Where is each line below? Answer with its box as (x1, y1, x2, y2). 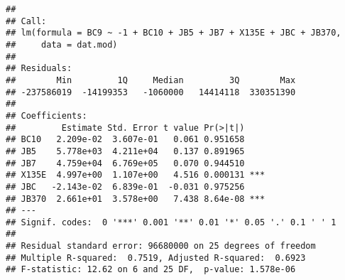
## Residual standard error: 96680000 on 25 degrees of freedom (6, 241, 316, 252)
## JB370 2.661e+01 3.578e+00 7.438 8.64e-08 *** (6, 193, 265, 204)
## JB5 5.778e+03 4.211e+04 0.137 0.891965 (6, 146, 245, 156)
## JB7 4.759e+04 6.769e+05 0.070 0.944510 (6, 158, 245, 168)
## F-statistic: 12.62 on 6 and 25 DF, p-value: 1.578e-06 (6, 264, 296, 275)
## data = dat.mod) (6, 39, 118, 50)
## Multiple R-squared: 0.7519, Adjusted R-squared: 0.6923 (6, 252, 306, 263)
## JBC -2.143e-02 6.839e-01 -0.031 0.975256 (6, 181, 245, 192)
